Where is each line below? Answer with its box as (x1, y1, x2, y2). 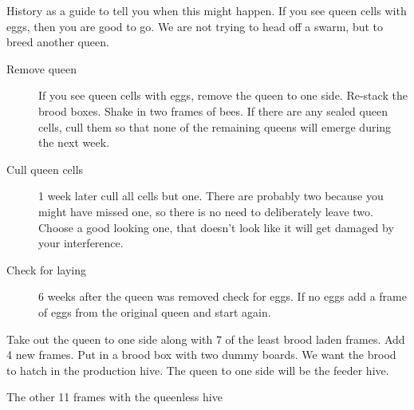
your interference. (38, 235, 124, 251)
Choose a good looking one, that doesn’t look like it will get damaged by (38, 219, 394, 235)
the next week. (38, 134, 110, 151)
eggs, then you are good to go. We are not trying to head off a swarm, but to (6, 18, 384, 34)
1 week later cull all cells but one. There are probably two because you (38, 187, 384, 204)
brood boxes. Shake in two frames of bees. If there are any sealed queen (38, 102, 388, 119)
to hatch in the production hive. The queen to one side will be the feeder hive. (6, 361, 389, 378)
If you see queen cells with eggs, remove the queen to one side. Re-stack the (38, 87, 408, 104)
